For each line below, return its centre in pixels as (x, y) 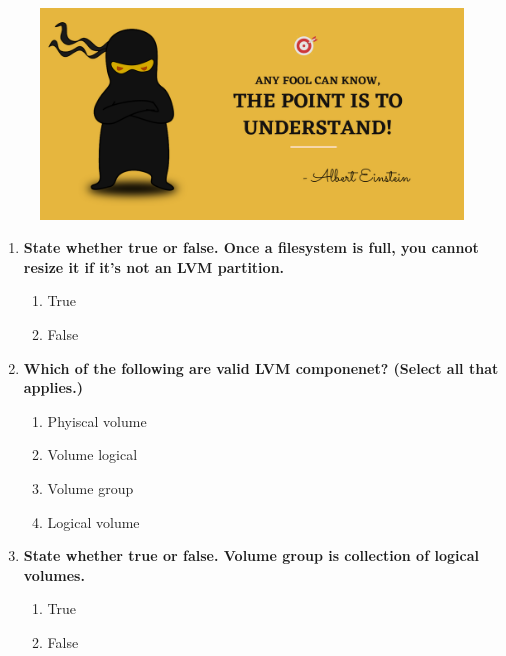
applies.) (53, 387)
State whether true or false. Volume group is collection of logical (251, 555)
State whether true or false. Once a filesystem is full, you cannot (251, 247)
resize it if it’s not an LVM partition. (154, 266)
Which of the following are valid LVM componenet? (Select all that (261, 367)
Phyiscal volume (97, 420)
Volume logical (92, 454)
